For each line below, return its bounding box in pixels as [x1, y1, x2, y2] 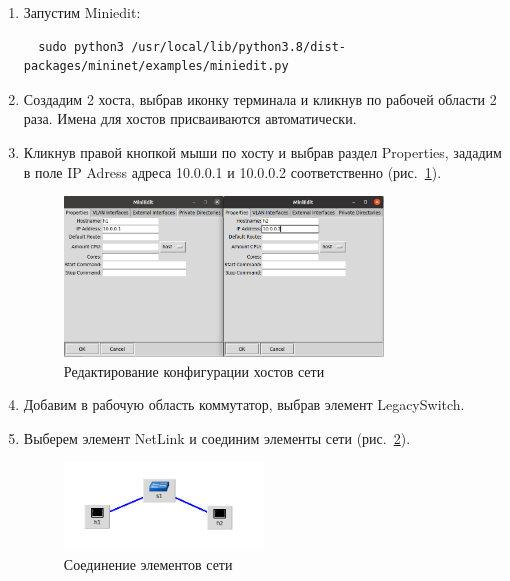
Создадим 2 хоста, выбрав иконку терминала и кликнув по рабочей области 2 [23, 88, 497, 109]
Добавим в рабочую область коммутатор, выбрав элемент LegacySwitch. [23, 394, 465, 415]
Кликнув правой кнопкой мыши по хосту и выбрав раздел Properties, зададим [23, 141, 502, 162]
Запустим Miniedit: [23, 2, 141, 22]
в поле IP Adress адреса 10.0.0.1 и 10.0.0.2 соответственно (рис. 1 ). [23, 161, 442, 182]
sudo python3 [38, 39, 125, 54]
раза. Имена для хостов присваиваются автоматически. [23, 108, 357, 129]
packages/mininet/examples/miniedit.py [23, 59, 289, 74]
